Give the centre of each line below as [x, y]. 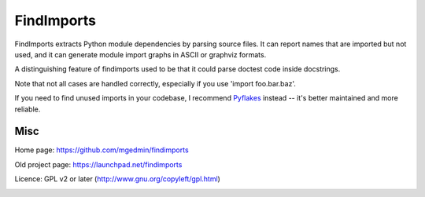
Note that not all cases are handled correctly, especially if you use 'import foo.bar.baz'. [155, 83]
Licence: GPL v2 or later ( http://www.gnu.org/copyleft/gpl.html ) [117, 179]
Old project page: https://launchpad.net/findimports [98, 164]
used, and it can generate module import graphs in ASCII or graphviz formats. [140, 54]
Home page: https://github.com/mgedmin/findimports [102, 150]
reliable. [28, 109]
